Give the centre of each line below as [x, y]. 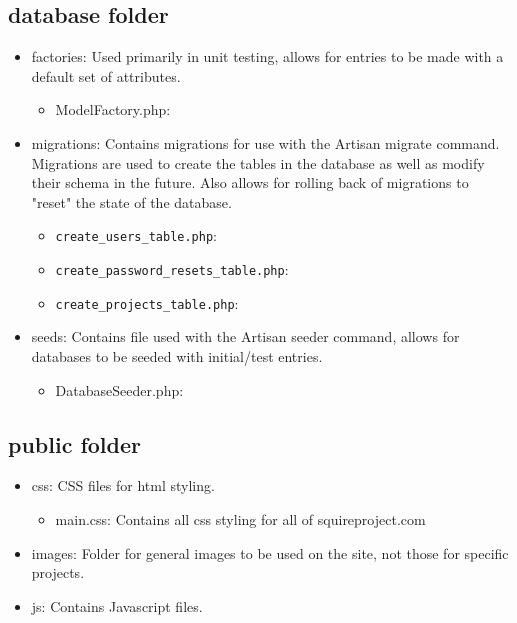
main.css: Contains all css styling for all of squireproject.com [240, 518]
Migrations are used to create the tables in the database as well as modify [258, 162]
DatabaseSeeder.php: [119, 389]
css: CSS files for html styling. [123, 485]
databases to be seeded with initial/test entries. [177, 355]
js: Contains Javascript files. [117, 605]
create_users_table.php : [136, 235]
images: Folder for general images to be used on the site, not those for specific [270, 552]
